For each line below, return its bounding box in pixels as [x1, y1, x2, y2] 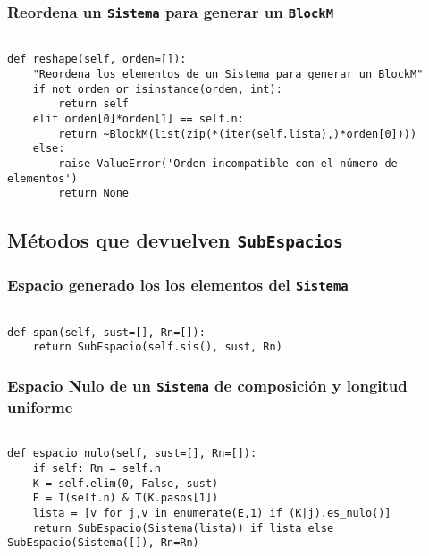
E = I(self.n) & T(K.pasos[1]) [32, 492, 219, 505]
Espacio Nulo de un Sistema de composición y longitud [7, 375, 408, 397]
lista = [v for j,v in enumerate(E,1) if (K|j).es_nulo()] [32, 507, 391, 520]
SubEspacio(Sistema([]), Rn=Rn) [7, 536, 199, 550]
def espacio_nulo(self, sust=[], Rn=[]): [7, 447, 257, 460]
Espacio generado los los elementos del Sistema [7, 274, 349, 296]
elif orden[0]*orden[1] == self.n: [32, 113, 244, 126]
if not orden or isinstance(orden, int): [32, 82, 282, 96]
